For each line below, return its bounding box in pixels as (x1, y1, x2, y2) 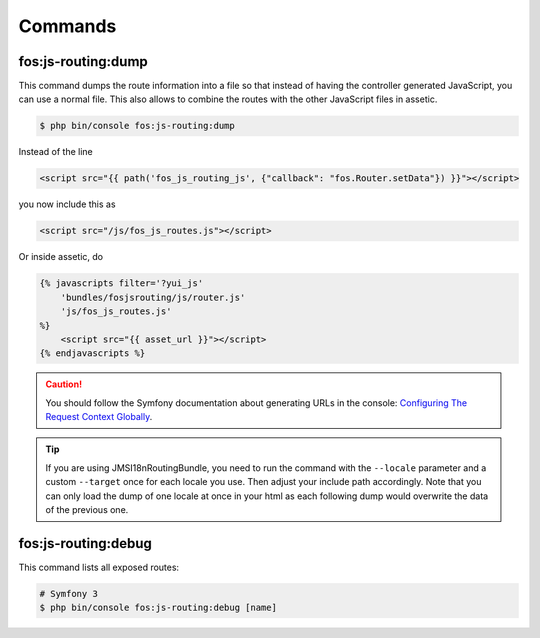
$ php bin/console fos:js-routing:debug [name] (39, 602, 277, 614)
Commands (18, 15, 117, 37)
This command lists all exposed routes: (18, 561, 180, 573)
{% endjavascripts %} (39, 348, 146, 359)
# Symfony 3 (39, 588, 99, 599)
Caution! (45, 378, 83, 390)
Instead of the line (18, 146, 94, 158)
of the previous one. (45, 504, 129, 516)
